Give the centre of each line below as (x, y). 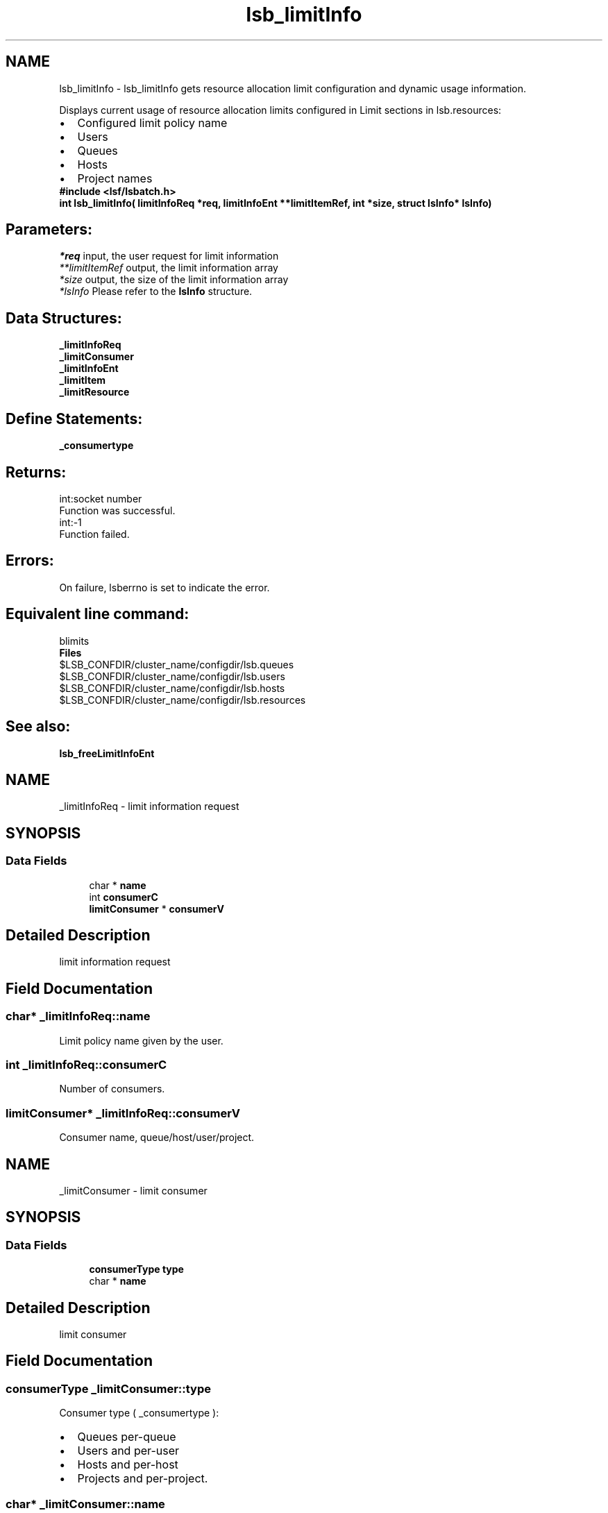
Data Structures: (64, 318)
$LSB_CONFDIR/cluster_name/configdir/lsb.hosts (172, 688)
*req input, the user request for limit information (169, 256)
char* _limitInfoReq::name (78, 1016)
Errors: (30, 561)
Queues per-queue (127, 1437)
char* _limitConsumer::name (85, 1504)
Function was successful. (117, 510)
